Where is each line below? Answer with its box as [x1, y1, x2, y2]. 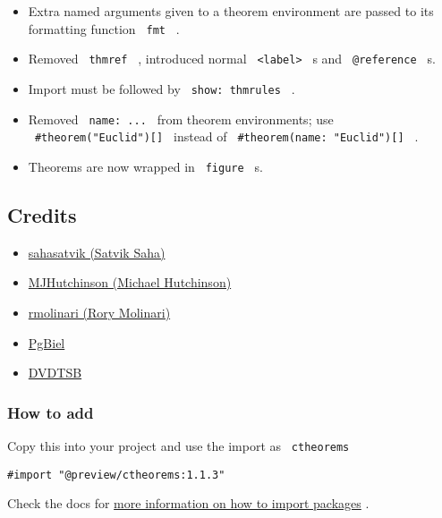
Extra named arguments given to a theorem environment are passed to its [28, 2, 434, 20]
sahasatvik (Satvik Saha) [28, 242, 166, 261]
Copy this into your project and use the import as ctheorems [7, 436, 350, 454]
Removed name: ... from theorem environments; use [28, 109, 334, 128]
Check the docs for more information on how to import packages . [7, 494, 370, 513]
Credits [7, 200, 77, 228]
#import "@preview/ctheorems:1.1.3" [7, 468, 225, 481]
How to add [7, 401, 94, 423]
